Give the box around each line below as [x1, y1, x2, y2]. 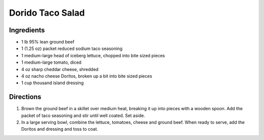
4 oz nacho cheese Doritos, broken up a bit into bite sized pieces [21, 73, 153, 79]
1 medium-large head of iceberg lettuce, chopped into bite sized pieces [21, 52, 165, 58]
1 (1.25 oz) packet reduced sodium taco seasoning [21, 46, 123, 51]
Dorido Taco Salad [9, 7, 85, 18]
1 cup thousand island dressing [21, 80, 84, 86]
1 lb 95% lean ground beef [21, 39, 75, 45]
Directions [9, 93, 42, 101]
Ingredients [9, 26, 45, 34]
